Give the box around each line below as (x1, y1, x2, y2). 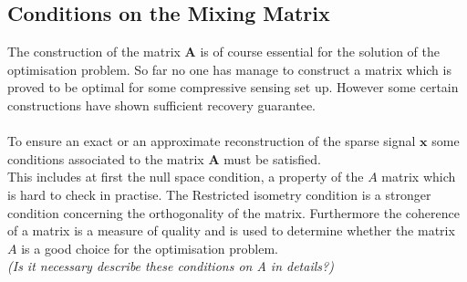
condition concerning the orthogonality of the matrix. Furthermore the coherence (7, 203, 460, 222)
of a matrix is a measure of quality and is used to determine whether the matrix (7, 221, 455, 240)
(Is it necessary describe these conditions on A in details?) (7, 256, 334, 276)
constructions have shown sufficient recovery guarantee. (7, 95, 316, 114)
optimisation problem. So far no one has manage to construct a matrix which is (7, 59, 451, 78)
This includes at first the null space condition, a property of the (7, 167, 364, 186)
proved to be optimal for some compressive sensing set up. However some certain (7, 78, 459, 97)
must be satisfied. (223, 149, 321, 168)
